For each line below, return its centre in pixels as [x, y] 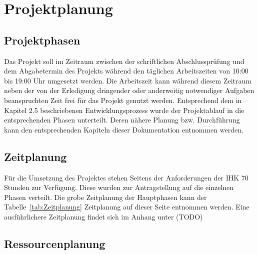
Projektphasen [42, 40]
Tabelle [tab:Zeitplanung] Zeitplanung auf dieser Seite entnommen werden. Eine [127, 207]
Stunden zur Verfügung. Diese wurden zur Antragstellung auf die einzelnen [119, 187]
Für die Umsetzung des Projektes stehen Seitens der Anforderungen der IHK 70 [126, 177]
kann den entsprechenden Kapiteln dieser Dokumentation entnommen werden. [124, 129]
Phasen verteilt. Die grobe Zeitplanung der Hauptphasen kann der [105, 197]
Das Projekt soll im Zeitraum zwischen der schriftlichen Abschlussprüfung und [124, 61]
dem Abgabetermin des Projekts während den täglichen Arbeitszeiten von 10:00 [126, 71]
